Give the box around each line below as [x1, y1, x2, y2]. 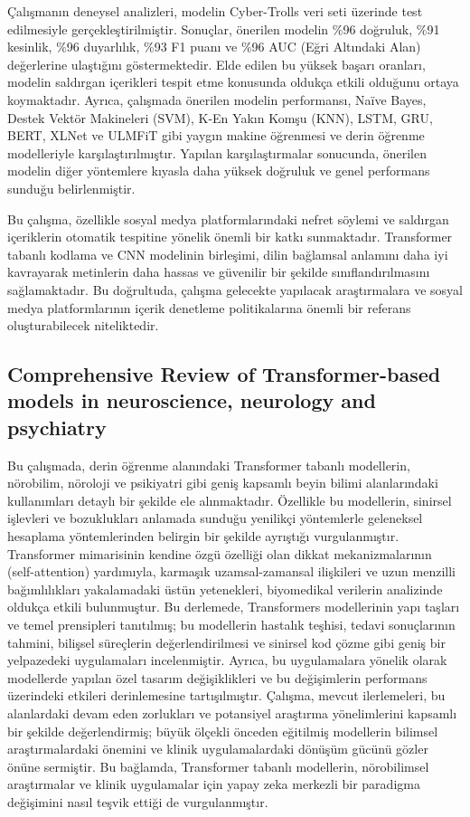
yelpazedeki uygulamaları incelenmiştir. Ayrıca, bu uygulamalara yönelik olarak [7, 651, 447, 670]
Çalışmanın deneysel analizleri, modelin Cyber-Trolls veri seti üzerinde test [7, 2, 423, 20]
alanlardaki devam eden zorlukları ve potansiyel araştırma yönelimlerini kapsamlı [7, 703, 457, 722]
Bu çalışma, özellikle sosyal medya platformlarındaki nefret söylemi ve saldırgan [7, 209, 449, 228]
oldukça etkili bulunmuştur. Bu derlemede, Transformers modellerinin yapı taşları [7, 597, 460, 616]
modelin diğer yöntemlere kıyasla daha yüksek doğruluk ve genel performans [7, 161, 430, 180]
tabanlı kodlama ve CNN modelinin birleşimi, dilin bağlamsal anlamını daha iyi [7, 244, 448, 263]
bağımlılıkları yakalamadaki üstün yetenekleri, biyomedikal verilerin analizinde [7, 579, 443, 598]
